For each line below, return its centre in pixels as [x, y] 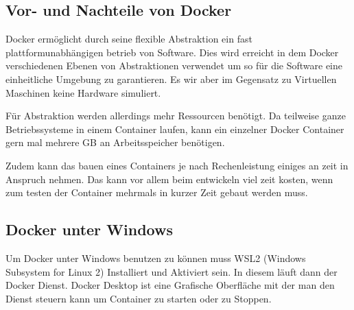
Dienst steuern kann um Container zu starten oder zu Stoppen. [139, 298]
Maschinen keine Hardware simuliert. [83, 92]
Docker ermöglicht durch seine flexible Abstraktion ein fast [129, 39]
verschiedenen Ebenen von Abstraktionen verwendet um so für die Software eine [174, 65]
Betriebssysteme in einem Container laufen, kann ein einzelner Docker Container [175, 129]
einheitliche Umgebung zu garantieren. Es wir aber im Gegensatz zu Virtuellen [171, 79]
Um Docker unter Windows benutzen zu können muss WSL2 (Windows [156, 258]
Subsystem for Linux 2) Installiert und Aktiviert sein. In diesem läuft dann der [172, 271]
